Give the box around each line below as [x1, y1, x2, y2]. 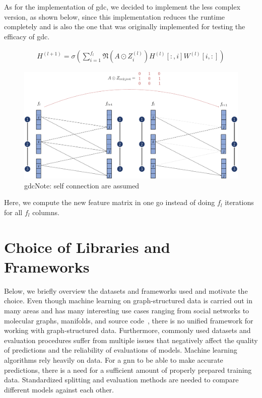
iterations [225, 197, 254, 208]
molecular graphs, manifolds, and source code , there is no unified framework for [4, 315, 253, 325]
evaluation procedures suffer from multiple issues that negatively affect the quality [4, 335, 258, 345]
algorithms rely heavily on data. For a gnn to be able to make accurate [4, 355, 223, 365]
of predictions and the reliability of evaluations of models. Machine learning [4, 345, 237, 355]
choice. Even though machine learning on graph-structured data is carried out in [4, 295, 252, 306]
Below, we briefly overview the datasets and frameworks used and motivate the [4, 285, 248, 296]
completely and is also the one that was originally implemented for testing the [4, 21, 245, 32]
